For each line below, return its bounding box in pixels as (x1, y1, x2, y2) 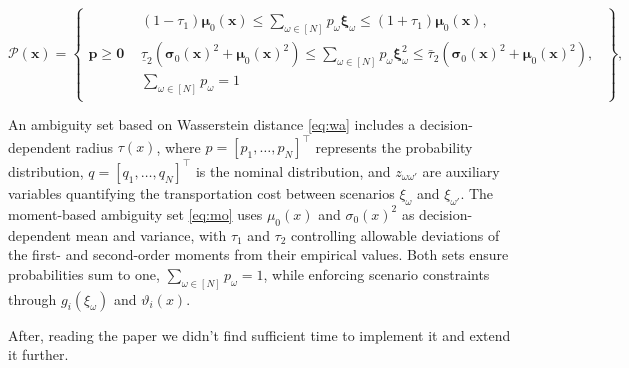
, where (156, 136, 201, 157)
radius (75, 136, 114, 157)
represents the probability (315, 136, 473, 157)
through (8, 288, 57, 309)
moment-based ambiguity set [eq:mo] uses (8, 203, 263, 224)
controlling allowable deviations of (291, 224, 500, 245)
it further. (8, 344, 69, 365)
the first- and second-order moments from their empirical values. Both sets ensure (8, 244, 509, 265)
